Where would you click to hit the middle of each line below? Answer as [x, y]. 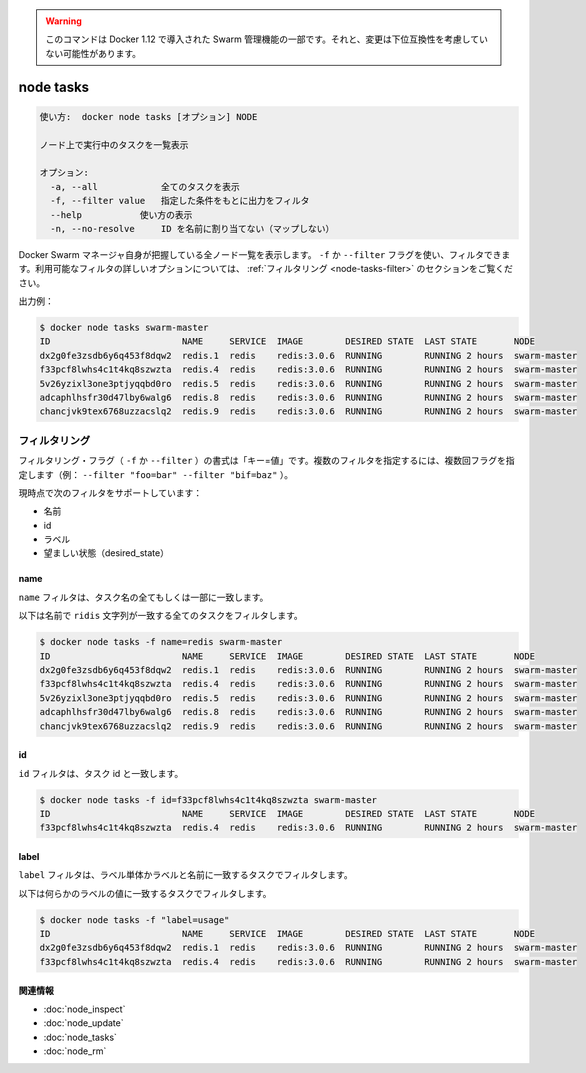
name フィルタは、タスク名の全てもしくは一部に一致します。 [143, 597]
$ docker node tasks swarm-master [124, 328]
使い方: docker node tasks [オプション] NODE [148, 116]
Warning [63, 21]
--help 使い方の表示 [121, 214]
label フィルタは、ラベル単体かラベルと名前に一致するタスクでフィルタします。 [186, 875]
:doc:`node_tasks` [80, 1037]
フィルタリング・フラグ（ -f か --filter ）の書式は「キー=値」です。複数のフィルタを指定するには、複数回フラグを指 [266, 461]
